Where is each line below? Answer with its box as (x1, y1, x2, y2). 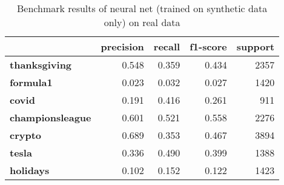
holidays (10, 163, 50, 177)
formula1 (10, 75, 53, 89)
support (236, 39, 275, 53)
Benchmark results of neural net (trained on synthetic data (17, 1, 268, 15)
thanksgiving (10, 58, 72, 72)
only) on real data (104, 15, 180, 29)
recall (153, 39, 180, 53)
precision (101, 39, 144, 53)
